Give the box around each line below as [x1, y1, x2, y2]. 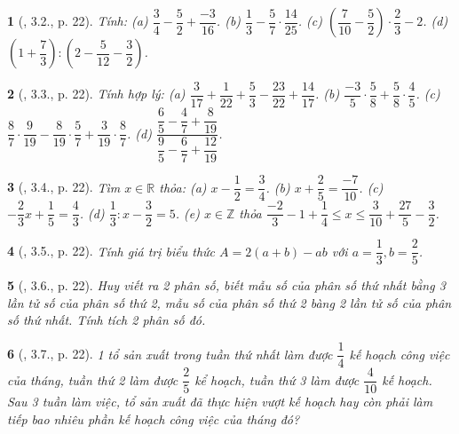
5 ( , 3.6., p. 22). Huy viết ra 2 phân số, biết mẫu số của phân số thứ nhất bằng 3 [7, 276, 446, 295]
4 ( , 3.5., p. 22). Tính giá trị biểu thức [7, 241, 215, 260]
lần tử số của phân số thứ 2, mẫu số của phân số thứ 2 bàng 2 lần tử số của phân [7, 293, 452, 312]
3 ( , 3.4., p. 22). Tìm [7, 178, 121, 196]
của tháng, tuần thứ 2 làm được [7, 370, 178, 389]
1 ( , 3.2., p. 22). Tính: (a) [7, 12, 148, 29]
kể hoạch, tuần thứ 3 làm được [194, 370, 360, 389]
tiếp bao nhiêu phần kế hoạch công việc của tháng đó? [7, 409, 300, 428]
